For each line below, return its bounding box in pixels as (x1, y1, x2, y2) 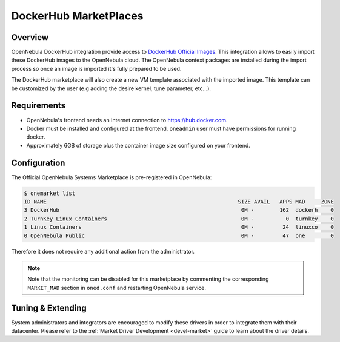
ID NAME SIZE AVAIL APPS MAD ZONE (24, 198, 335, 205)
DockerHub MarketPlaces (11, 9, 144, 22)
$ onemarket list (24, 189, 76, 197)
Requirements (11, 100, 66, 111)
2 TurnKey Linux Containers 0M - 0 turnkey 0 (24, 215, 335, 222)
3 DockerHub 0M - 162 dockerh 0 (24, 206, 335, 214)
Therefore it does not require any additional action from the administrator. (11, 248, 195, 255)
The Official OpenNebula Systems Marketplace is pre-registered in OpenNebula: (11, 173, 212, 181)
